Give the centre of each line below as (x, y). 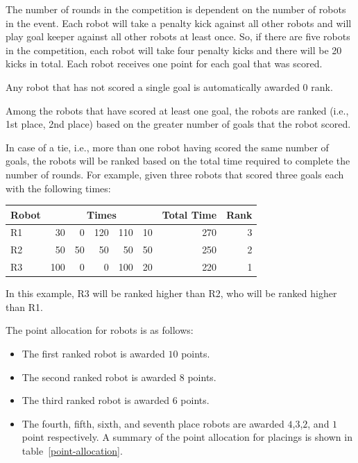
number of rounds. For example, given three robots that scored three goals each (175, 174)
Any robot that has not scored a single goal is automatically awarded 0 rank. (169, 86)
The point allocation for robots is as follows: (100, 330)
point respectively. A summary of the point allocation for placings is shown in (187, 437)
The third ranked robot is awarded (95, 400)
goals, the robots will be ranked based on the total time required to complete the (178, 161)
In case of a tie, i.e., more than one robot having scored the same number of (167, 147)
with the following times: (58, 188)
